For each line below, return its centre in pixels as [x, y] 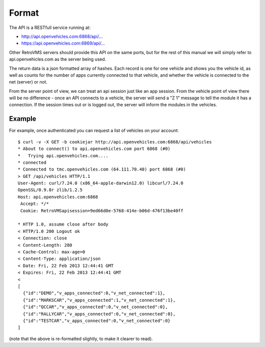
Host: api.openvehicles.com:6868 [58, 197]
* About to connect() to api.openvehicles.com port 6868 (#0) [94, 149]
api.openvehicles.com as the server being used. [58, 59]
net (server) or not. [28, 82]
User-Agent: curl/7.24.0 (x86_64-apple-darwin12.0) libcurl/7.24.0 [101, 183]
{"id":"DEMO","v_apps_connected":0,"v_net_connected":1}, [94, 293]
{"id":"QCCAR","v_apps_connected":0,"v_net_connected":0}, [95, 307]
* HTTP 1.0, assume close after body [63, 224]
